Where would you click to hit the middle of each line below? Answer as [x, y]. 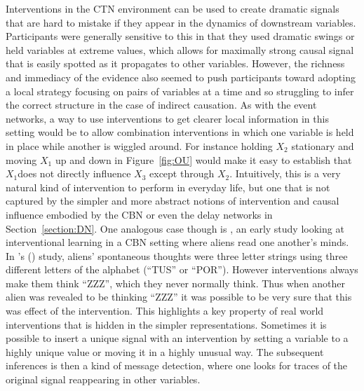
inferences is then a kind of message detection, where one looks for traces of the [177, 365]
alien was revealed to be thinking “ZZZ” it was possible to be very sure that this [179, 297]
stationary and [323, 145]
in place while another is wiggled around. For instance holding [139, 145]
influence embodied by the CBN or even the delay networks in [139, 214]
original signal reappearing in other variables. [103, 379]
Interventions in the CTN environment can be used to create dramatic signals [173, 8]
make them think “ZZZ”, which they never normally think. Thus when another [175, 283]
